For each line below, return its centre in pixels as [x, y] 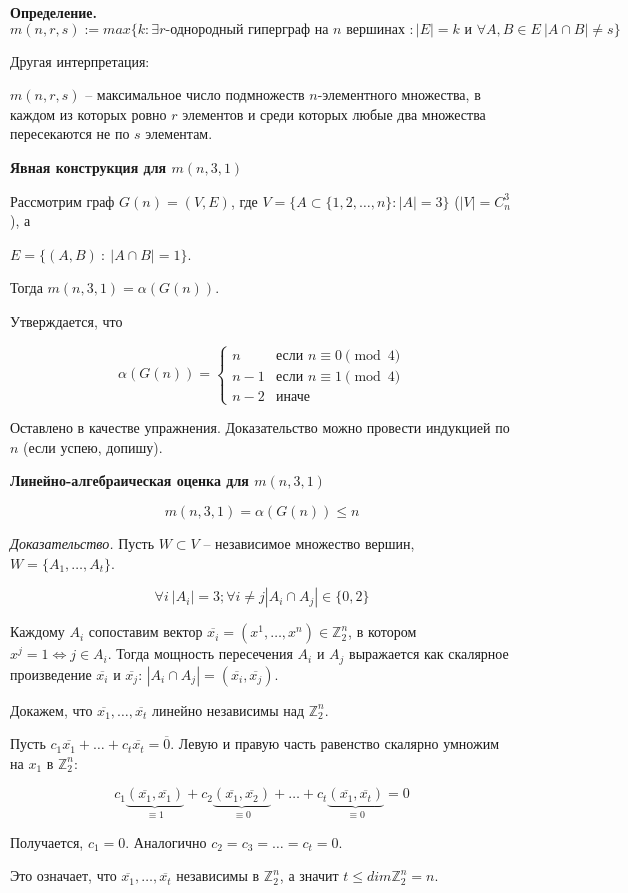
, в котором [382, 631]
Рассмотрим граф [62, 200]
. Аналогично [166, 841]
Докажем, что [51, 709]
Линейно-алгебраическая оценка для [129, 480]
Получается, [47, 841]
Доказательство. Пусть [82, 542]
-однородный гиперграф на [247, 29]
